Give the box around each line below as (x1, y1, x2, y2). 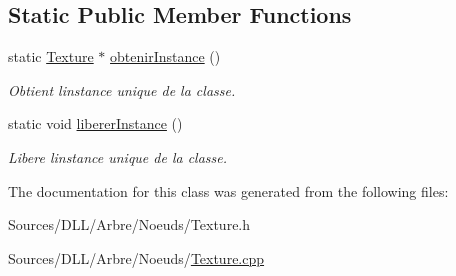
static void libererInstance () (8, 113, 183, 134)
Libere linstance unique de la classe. (8, 146, 228, 167)
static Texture (8, 46, 94, 67)
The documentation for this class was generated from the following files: (8, 180, 449, 201)
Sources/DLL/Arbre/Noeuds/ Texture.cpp (8, 247, 265, 268)
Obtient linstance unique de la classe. (8, 79, 236, 100)
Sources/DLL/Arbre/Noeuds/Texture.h (8, 214, 251, 235)
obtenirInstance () (110, 46, 221, 67)
